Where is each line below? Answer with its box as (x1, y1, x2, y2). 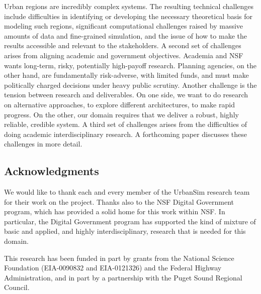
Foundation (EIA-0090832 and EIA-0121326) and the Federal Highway (4, 262, 222, 273)
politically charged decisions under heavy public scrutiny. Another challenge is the (4, 79, 257, 90)
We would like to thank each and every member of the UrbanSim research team (4, 187, 250, 197)
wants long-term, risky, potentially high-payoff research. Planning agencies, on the (4, 60, 256, 70)
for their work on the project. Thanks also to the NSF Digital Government (4, 196, 234, 207)
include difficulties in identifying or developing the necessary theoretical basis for (4, 11, 253, 21)
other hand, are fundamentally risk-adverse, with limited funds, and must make (4, 70, 249, 80)
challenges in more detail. (4, 138, 82, 149)
